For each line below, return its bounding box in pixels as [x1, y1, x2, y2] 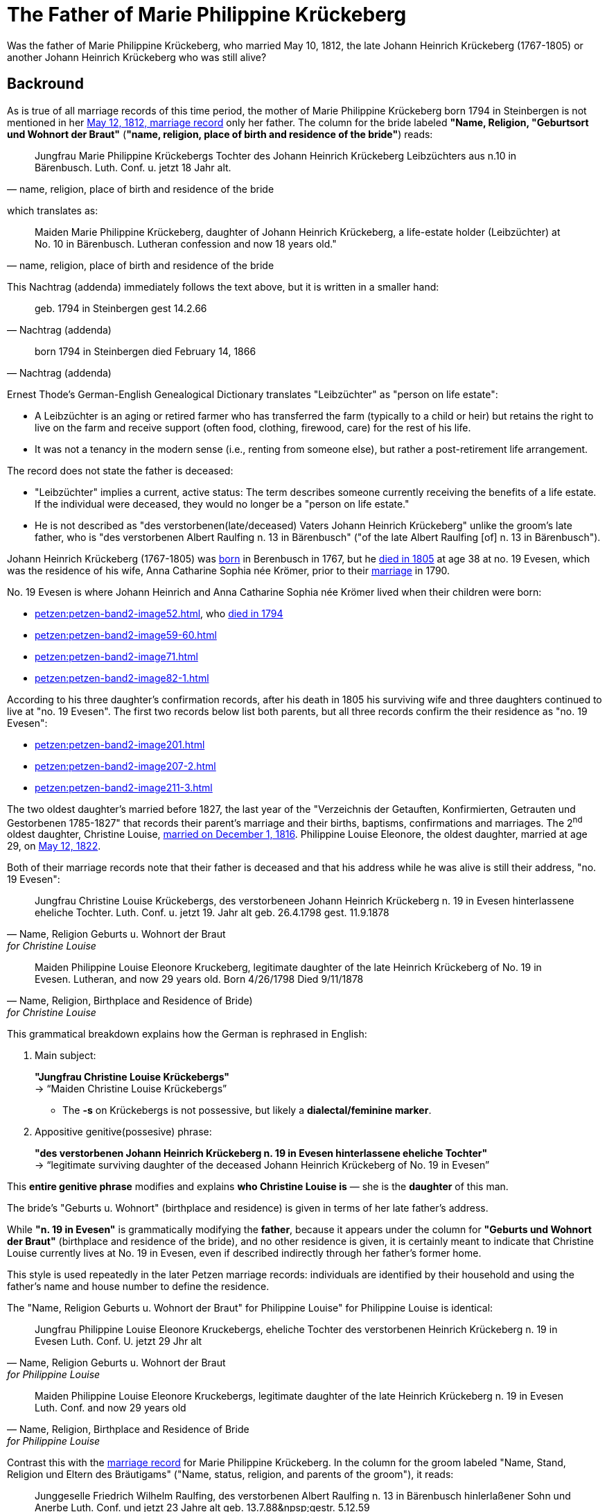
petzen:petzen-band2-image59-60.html [35, 628, 217, 641]
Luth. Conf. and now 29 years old [35, 1402, 186, 1414]
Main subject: [35, 1049, 96, 1062]
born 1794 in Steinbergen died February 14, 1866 [35, 345, 256, 357]
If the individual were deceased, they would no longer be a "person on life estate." [35, 497, 410, 510]
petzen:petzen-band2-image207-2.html [35, 759, 216, 772]
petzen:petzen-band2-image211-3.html [35, 781, 213, 793]
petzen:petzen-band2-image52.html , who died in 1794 [35, 607, 283, 619]
